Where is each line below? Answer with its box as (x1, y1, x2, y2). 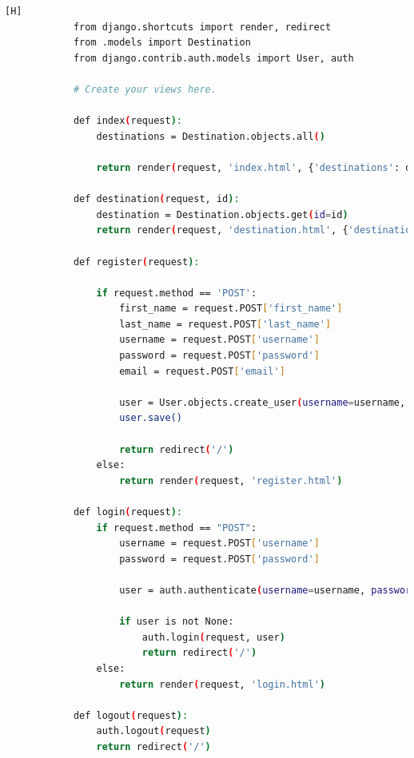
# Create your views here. (73, 83, 217, 95)
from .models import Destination (73, 37, 251, 49)
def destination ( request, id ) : (73, 193, 240, 205)
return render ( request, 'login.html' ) (119, 678, 325, 690)
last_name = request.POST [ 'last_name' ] (119, 318, 332, 330)
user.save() (119, 412, 182, 424)
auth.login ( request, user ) (141, 631, 285, 643)
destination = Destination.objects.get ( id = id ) (96, 208, 348, 220)
